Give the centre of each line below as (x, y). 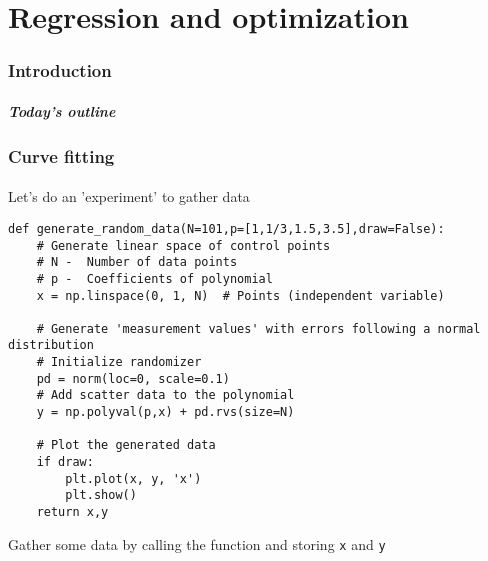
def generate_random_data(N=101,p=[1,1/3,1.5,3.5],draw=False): (226, 228)
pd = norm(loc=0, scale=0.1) (133, 378)
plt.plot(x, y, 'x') (133, 478)
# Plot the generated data (126, 445)
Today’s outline (62, 110)
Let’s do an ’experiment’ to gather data (129, 196)
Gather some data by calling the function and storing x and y (197, 543)
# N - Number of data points (137, 262)
